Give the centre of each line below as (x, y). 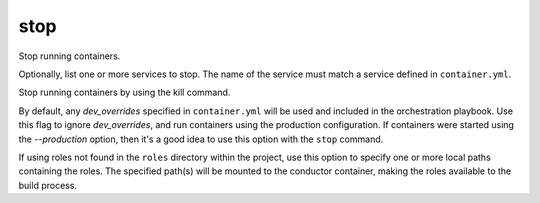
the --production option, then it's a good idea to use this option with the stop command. (201, 139)
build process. (48, 185)
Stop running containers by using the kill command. (124, 92)
